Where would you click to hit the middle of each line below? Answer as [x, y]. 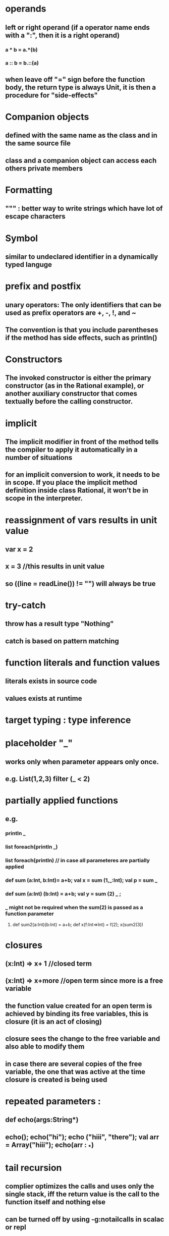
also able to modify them [45, 1047]
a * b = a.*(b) [21, 49]
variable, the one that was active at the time [75, 1072]
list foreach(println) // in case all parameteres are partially [78, 861]
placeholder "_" [39, 743]
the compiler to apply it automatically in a [71, 450]
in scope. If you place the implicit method [71, 483]
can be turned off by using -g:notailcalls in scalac [85, 1219]
